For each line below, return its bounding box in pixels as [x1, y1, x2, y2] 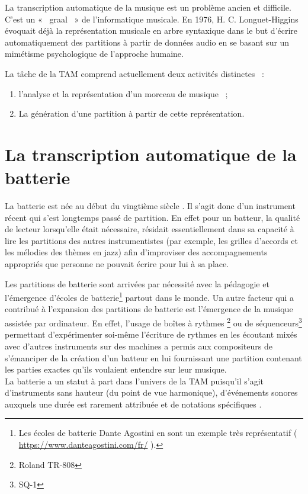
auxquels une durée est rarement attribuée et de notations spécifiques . [5, 397, 262, 410]
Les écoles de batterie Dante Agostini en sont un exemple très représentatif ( [18, 426, 297, 439]
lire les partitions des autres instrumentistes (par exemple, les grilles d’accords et [5, 234, 298, 246]
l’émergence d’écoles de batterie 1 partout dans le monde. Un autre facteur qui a [5, 290, 294, 303]
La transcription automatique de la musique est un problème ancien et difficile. [5, 1, 291, 13]
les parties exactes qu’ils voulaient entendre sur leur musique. [5, 363, 227, 376]
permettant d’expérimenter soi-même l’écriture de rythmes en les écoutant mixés [5, 328, 297, 341]
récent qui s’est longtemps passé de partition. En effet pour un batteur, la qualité [5, 211, 300, 223]
